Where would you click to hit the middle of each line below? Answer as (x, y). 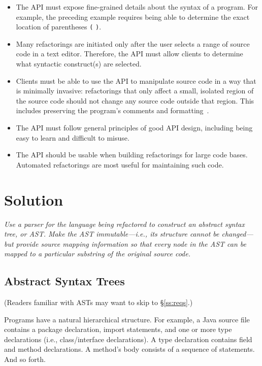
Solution (34, 199)
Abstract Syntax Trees (64, 281)
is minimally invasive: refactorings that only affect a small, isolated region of (135, 91)
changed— (237, 234)
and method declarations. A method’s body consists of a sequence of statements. (129, 349)
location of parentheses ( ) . (59, 27)
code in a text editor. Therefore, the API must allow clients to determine (129, 54)
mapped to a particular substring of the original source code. (97, 254)
